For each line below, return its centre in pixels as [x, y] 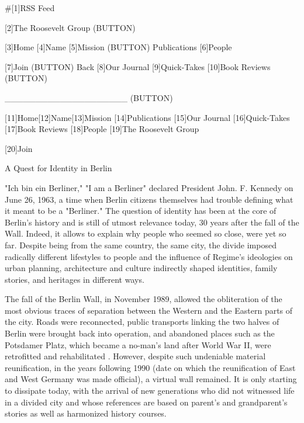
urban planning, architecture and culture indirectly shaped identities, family [141, 268]
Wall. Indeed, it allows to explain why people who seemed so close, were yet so [146, 233]
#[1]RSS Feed [30, 8]
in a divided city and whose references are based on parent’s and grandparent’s [146, 402]
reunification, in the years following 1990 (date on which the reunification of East [150, 367]
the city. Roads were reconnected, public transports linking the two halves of [142, 322]
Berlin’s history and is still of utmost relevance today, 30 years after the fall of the [152, 222]
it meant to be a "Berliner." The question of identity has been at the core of [141, 211]
